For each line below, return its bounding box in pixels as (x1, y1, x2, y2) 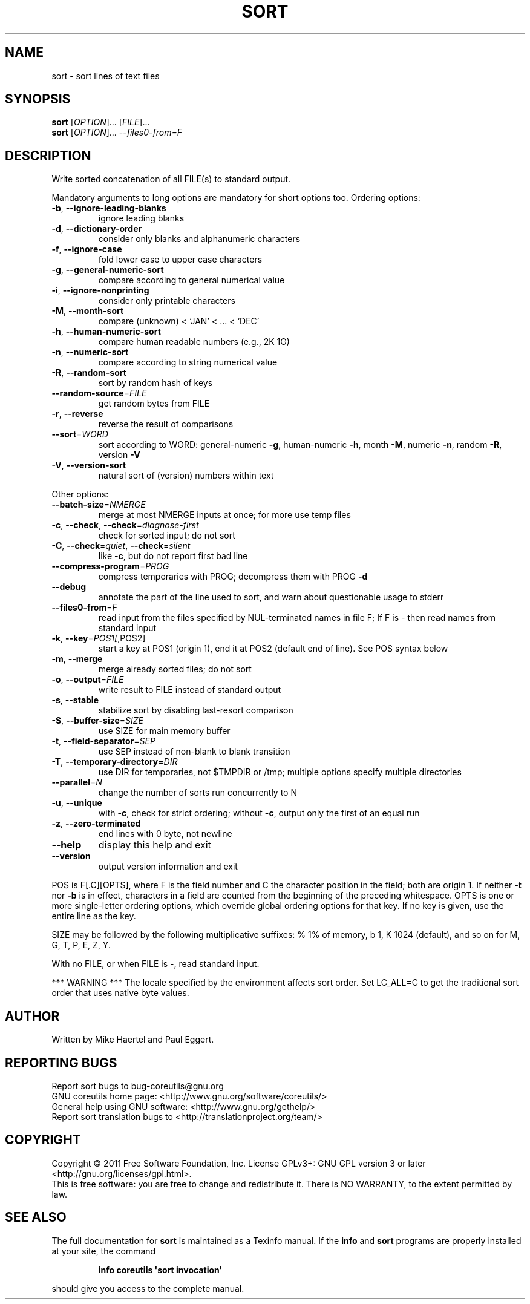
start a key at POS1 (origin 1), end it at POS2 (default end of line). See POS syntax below (98, 643, 448, 654)
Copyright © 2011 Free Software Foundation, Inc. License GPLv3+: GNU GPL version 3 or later (51, 1158, 426, 1168)
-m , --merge (51, 654, 103, 664)
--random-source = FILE (51, 388, 147, 399)
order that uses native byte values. (51, 988, 189, 998)
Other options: (51, 489, 109, 500)
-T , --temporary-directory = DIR (51, 756, 178, 767)
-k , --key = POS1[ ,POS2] (51, 633, 146, 644)
